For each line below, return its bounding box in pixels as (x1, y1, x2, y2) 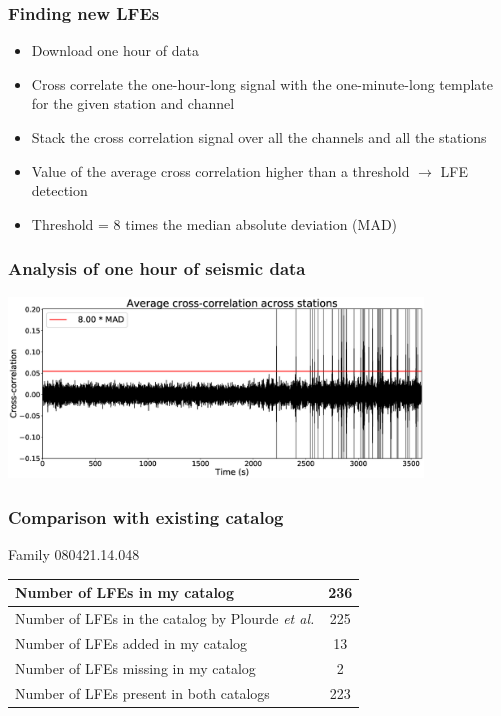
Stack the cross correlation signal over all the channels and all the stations (31, 127, 487, 147)
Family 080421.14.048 (8, 544, 140, 565)
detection (31, 180, 88, 201)
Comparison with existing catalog (8, 504, 284, 529)
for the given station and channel (31, 93, 235, 114)
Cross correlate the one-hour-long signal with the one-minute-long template (31, 73, 493, 94)
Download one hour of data (31, 40, 199, 61)
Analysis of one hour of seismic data (8, 256, 306, 281)
